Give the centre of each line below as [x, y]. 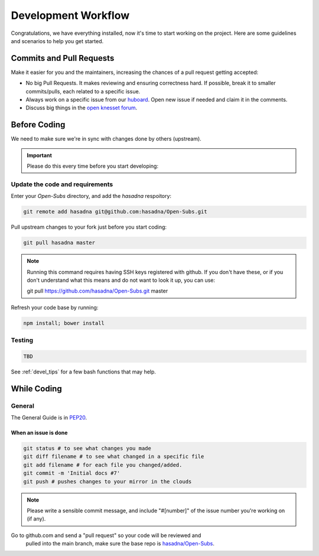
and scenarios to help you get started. [57, 41]
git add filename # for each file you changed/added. [103, 465]
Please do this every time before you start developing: [93, 166]
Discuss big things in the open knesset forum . [82, 108]
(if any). [36, 519]
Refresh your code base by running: [55, 307]
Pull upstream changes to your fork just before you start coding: [89, 227]
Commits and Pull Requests [63, 58]
